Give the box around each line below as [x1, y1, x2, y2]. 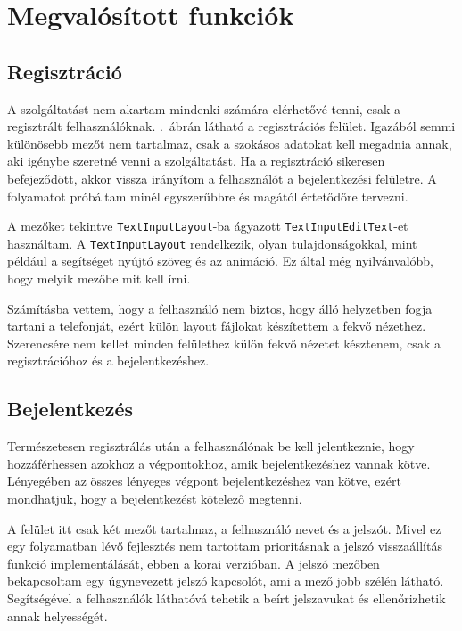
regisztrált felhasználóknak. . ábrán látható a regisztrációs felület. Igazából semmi [7, 117, 456, 135]
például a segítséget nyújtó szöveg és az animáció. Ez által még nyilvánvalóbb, [7, 251, 434, 270]
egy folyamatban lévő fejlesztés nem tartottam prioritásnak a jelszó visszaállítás [7, 537, 442, 555]
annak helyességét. [7, 606, 108, 625]
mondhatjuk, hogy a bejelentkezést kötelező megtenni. [7, 489, 302, 507]
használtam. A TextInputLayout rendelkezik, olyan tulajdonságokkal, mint [7, 234, 417, 252]
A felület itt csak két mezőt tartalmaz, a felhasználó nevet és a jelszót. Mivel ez [7, 519, 441, 537]
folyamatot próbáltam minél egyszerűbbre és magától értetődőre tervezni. [7, 186, 408, 205]
